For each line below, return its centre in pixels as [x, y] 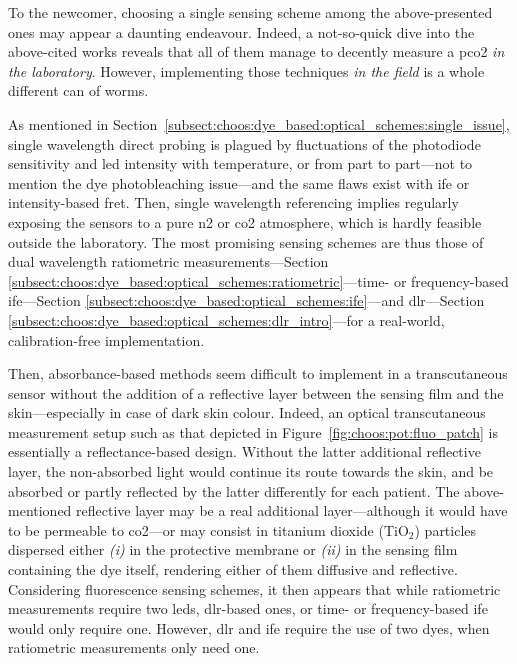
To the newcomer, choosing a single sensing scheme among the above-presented [250, 12]
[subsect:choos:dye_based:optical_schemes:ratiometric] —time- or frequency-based [258, 280]
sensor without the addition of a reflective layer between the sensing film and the [256, 392]
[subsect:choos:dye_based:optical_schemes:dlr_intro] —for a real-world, [226, 319]
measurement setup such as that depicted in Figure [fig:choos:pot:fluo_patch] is [253, 431]
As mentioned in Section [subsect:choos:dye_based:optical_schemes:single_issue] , [259, 123]
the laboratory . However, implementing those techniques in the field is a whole [246, 70]
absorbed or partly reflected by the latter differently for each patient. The [234, 490]
